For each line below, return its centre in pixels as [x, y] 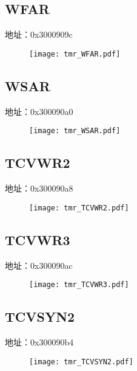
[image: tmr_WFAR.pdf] [75, 54]
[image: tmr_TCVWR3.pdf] [79, 285]
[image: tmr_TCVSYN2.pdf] [81, 362]
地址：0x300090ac [39, 265]
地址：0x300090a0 [39, 111]
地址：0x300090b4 [39, 342]
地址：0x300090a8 [39, 188]
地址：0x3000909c [39, 34]
